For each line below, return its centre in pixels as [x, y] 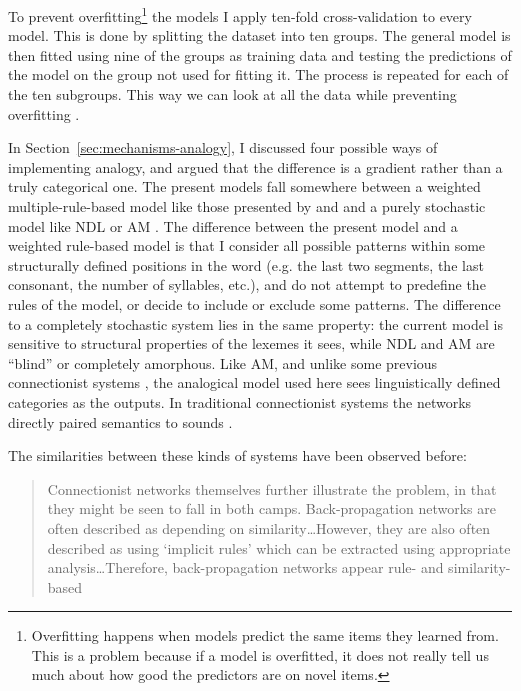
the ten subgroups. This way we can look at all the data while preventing [232, 94]
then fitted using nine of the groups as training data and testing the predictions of [260, 54]
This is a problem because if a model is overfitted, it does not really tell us [260, 654]
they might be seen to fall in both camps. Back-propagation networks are [271, 508]
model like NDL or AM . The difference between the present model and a [233, 225]
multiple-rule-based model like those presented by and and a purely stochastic [247, 206]
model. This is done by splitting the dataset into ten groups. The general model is [259, 35]
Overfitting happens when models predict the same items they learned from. [265, 635]
